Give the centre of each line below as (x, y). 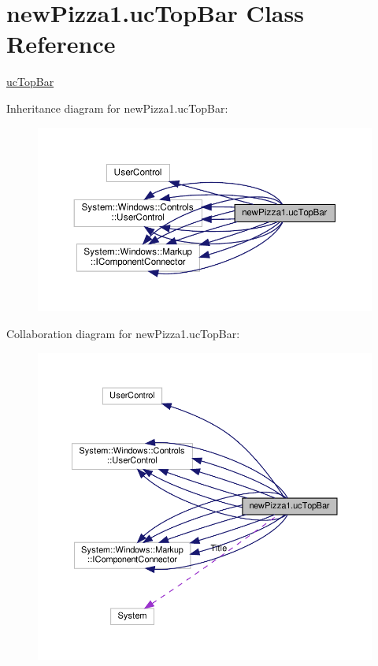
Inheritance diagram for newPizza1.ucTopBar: (117, 108)
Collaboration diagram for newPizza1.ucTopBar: (123, 334)
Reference (61, 44)
